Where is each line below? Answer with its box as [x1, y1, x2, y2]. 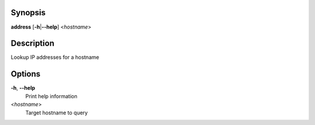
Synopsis [10, 8, 46, 18]
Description [10, 39, 55, 48]
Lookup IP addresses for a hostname [10, 54, 99, 61]
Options [10, 69, 41, 79]
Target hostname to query [25, 109, 88, 116]
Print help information [25, 92, 78, 99]
